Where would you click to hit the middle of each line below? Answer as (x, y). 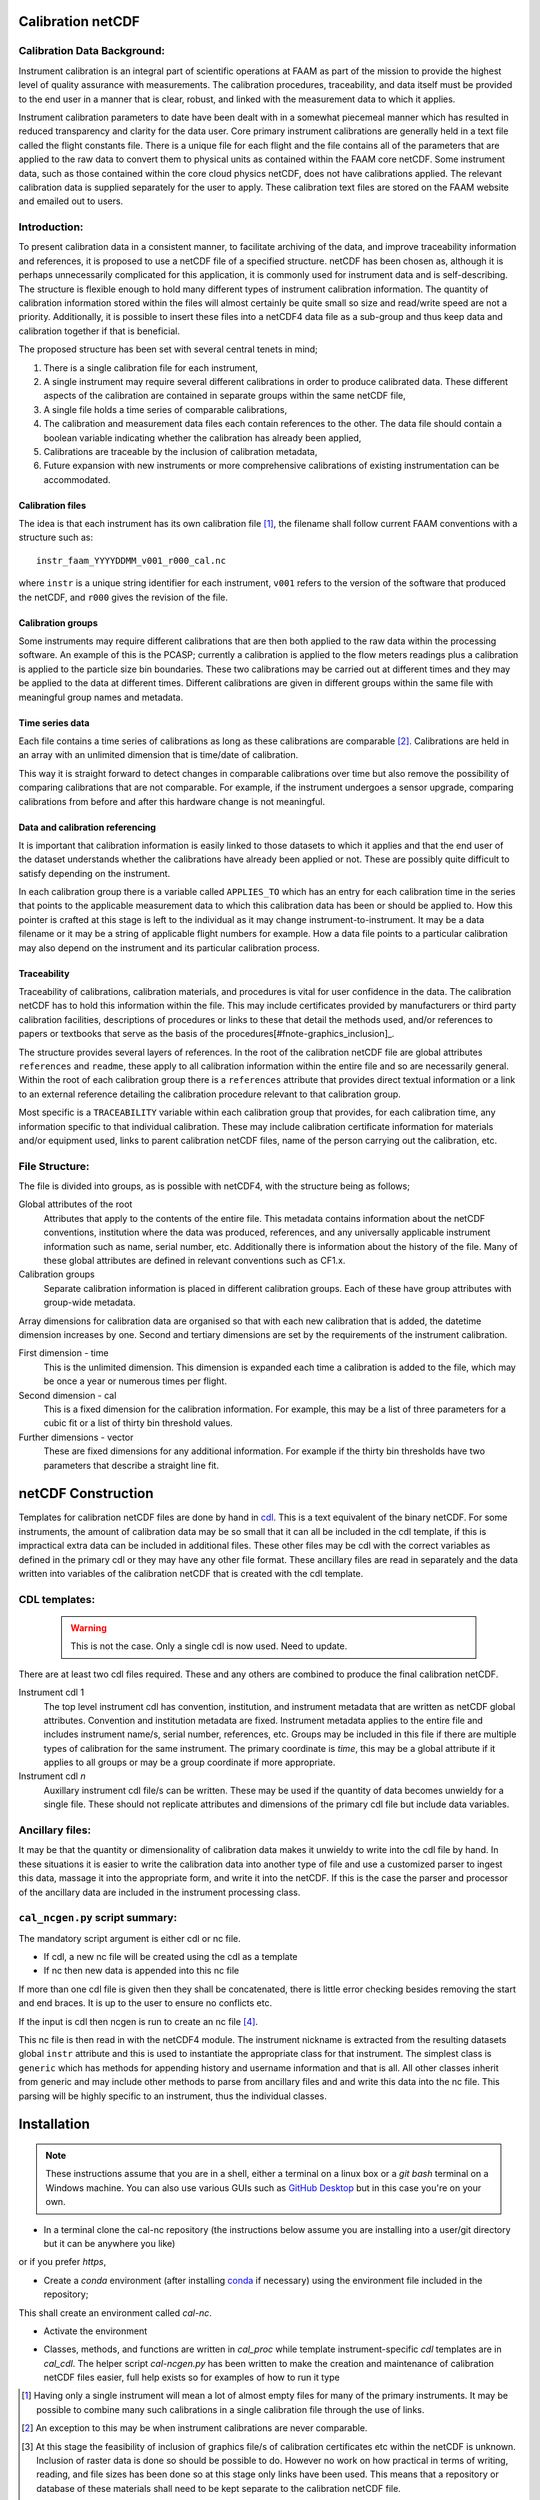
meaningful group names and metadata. (101, 697)
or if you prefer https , (62, 2262)
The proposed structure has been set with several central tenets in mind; (168, 349)
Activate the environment (95, 2331)
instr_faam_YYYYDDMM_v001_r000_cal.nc (131, 560)
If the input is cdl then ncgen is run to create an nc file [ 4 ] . (138, 2021)
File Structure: (54, 1166)
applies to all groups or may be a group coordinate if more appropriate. (189, 1762)
